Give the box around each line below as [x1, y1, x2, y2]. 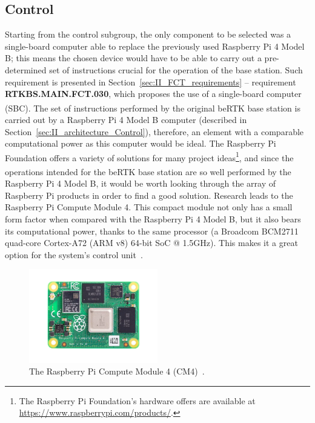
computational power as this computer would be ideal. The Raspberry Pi [5, 137, 276, 150]
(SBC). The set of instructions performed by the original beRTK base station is [5, 101, 300, 114]
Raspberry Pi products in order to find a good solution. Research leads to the [5, 188, 293, 201]
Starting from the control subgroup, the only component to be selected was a [5, 28, 291, 41]
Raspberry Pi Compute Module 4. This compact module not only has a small [5, 201, 293, 213]
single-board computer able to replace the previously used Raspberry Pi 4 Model [5, 39, 305, 52]
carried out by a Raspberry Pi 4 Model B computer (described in [5, 113, 247, 126]
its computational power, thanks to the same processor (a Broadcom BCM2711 [5, 224, 299, 237]
